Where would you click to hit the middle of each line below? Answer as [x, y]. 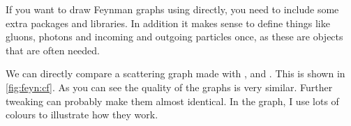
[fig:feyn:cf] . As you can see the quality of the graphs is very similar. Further [169, 87]
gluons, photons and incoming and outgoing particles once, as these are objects [174, 37]
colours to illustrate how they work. [82, 115]
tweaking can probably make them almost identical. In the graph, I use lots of [172, 101]
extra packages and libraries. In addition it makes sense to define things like [168, 23]
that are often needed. [53, 50]
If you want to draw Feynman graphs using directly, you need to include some [172, 9]
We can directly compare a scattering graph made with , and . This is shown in [175, 73]
